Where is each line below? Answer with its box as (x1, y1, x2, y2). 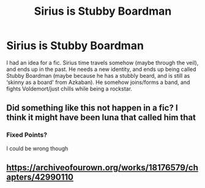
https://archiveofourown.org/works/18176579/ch (6, 162, 199, 173)
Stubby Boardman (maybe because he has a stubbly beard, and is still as (6, 72, 190, 79)
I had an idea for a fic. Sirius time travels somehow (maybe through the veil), (6, 59, 199, 66)
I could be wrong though (6, 145, 69, 152)
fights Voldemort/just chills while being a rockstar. (6, 85, 133, 92)
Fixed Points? (6, 130, 48, 139)
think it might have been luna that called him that (6, 112, 196, 123)
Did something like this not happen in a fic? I (6, 103, 179, 113)
